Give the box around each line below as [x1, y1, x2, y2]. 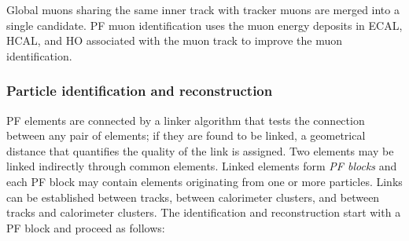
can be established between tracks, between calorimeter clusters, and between [6, 188, 380, 205]
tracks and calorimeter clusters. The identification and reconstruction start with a [6, 204, 401, 221]
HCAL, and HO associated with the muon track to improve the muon [6, 32, 343, 49]
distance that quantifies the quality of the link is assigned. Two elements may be [6, 142, 394, 159]
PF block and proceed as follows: [6, 219, 165, 236]
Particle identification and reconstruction [6, 81, 273, 100]
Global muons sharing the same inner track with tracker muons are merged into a [6, 2, 400, 17]
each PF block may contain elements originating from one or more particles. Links [6, 173, 403, 189]
